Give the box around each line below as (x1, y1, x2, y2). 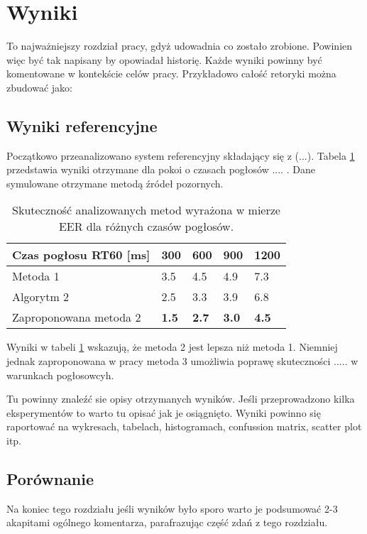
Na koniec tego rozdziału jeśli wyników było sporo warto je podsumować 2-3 (6, 501, 338, 516)
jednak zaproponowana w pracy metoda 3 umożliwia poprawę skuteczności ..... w (6, 354, 358, 369)
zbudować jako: (6, 80, 72, 94)
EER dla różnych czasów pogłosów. (58, 218, 234, 235)
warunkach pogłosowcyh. (6, 367, 114, 382)
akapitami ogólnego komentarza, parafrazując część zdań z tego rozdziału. (6, 515, 328, 530)
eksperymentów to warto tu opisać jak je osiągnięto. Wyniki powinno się (6, 405, 321, 420)
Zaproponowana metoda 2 (12, 309, 141, 326)
